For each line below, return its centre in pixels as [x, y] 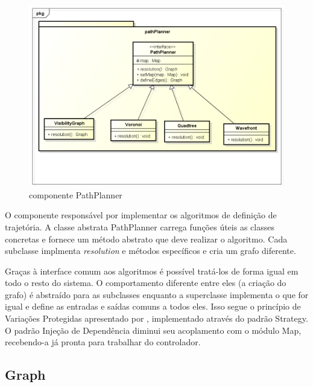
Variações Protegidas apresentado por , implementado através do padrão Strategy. [156, 318]
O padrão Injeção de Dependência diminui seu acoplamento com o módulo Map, [153, 330]
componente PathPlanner [76, 194]
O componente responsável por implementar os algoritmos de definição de [141, 215]
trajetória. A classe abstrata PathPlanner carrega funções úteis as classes [140, 226]
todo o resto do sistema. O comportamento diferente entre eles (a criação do [146, 283]
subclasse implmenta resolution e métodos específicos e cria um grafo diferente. [150, 251]
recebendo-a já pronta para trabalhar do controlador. [103, 342]
